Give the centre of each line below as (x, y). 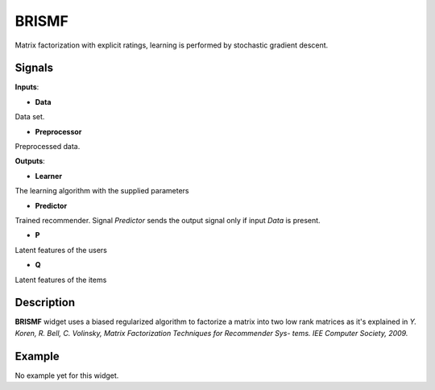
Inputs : (27, 87)
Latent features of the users (61, 250)
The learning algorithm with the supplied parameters (102, 191)
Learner (49, 176)
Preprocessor (58, 131)
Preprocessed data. (48, 147)
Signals (34, 68)
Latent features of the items (61, 280)
